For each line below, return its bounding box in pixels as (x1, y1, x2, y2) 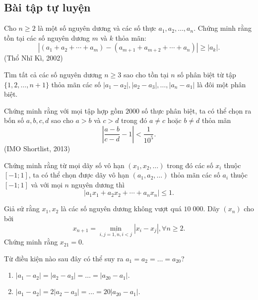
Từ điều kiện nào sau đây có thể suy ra (4, 253, 124, 263)
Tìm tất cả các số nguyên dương (4, 69, 102, 79)
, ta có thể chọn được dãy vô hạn (28, 170, 129, 180)
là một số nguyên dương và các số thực (38, 23, 156, 33)
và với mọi (31, 179, 63, 189)
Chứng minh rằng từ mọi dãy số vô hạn (4, 160, 125, 170)
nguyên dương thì (71, 179, 125, 189)
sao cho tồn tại (124, 69, 169, 79)
